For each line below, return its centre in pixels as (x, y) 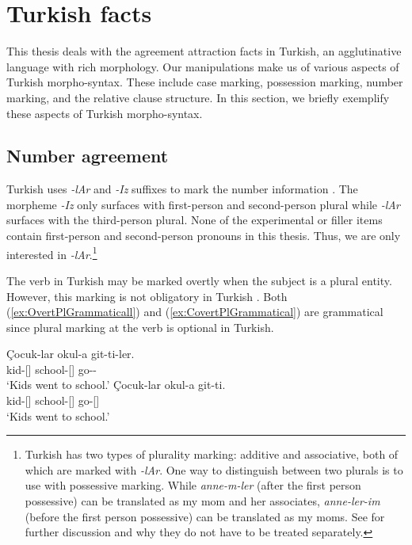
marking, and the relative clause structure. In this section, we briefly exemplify (198, 97)
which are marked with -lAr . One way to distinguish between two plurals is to (214, 469)
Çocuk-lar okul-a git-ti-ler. (71, 354)
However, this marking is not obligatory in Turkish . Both (147, 296)
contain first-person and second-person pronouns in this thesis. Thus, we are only (204, 236)
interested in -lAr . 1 (52, 253)
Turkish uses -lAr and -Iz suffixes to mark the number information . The (182, 189)
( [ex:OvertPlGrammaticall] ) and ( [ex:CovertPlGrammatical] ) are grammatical (195, 312)
